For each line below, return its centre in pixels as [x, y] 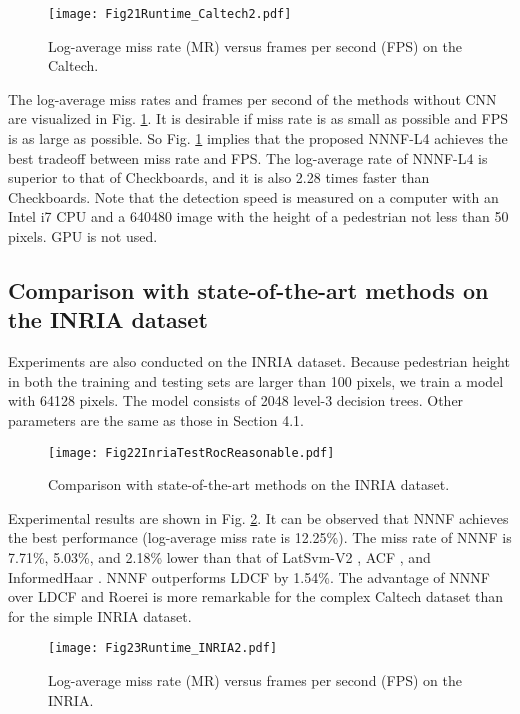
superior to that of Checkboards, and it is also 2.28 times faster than [219, 177]
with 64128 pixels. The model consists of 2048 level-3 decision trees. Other [236, 400]
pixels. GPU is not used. [83, 236]
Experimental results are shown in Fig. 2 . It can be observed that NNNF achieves [258, 517]
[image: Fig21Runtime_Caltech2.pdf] [170, 14]
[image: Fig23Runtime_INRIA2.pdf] [163, 648]
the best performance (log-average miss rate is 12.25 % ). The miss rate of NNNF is [260, 537]
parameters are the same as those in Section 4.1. [156, 419]
